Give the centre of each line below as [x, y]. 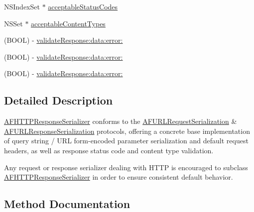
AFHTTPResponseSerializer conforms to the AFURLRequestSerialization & [121, 121]
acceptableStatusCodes [83, 6]
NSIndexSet [22, 6]
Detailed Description [59, 100]
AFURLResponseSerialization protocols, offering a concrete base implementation [127, 131]
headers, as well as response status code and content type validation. [109, 150]
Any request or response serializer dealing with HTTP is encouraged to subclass [126, 167]
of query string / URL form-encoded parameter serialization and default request [126, 141]
